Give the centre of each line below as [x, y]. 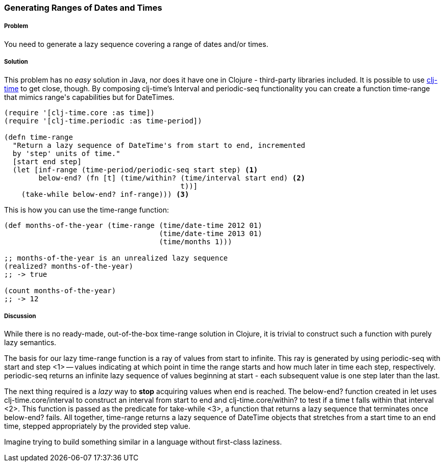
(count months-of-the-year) [60, 290]
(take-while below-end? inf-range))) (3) [105, 194]
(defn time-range [39, 137]
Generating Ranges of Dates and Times [83, 8]
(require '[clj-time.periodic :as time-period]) [103, 121]
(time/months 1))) [195, 241]
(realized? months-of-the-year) [69, 266]
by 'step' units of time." [66, 153]
